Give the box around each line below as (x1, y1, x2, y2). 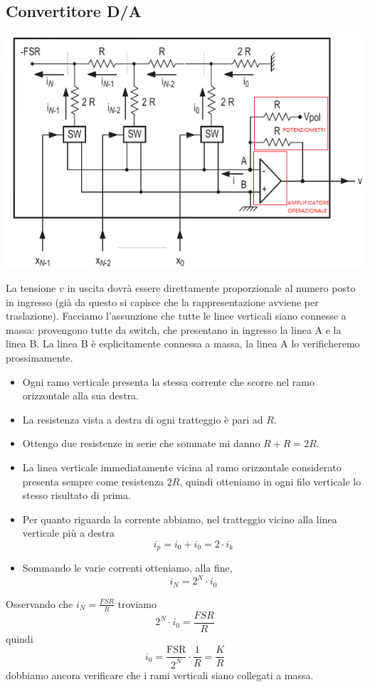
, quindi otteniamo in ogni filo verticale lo (179, 473, 361, 488)
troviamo (117, 596, 157, 611)
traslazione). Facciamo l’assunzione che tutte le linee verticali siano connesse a (6, 308, 347, 323)
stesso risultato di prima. (22, 488, 131, 503)
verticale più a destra (22, 525, 115, 540)
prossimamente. (6, 350, 73, 365)
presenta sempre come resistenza (22, 473, 164, 488)
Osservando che (6, 596, 73, 611)
